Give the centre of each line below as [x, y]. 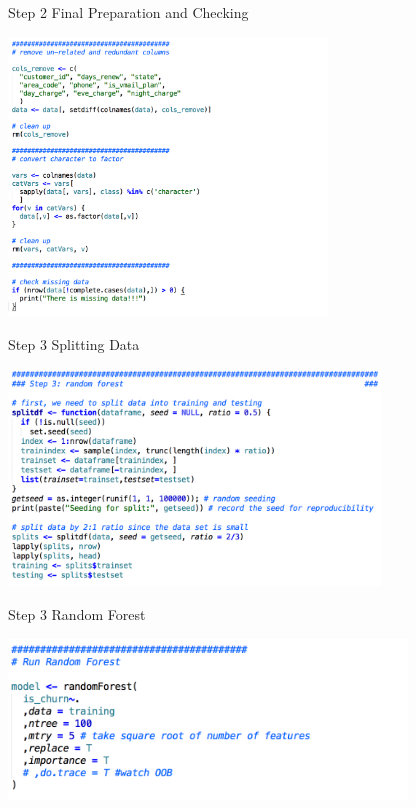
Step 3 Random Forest [77, 614]
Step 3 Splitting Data [74, 343]
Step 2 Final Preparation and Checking [128, 12]
